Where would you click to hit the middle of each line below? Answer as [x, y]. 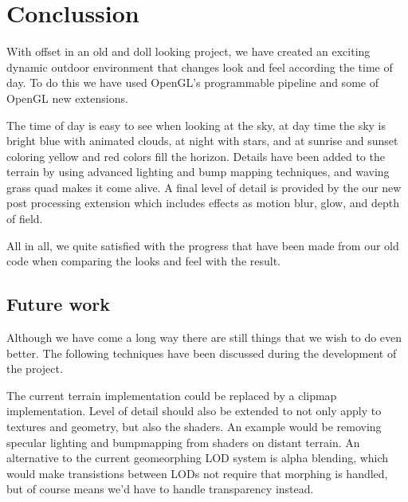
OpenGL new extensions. [67, 98]
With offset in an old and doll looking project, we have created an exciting [188, 51]
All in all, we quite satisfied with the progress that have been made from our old [203, 245]
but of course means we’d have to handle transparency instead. [160, 489]
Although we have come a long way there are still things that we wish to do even [204, 337]
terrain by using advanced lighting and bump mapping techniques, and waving [198, 172]
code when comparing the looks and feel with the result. [144, 261]
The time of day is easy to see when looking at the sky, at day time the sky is [196, 125]
